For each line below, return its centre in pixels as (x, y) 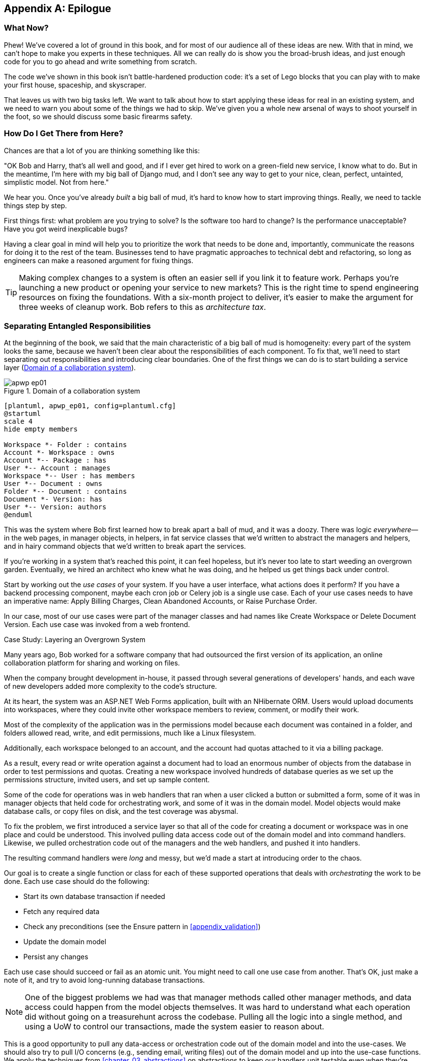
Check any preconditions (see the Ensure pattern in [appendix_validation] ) (142, 927)
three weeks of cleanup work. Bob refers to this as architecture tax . (142, 307)
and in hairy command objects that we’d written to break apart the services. (125, 546)
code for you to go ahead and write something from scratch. (100, 61)
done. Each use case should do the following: (77, 881)
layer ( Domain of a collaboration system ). (70, 368)
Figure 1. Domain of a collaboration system (72, 391)
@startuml (22, 414)
